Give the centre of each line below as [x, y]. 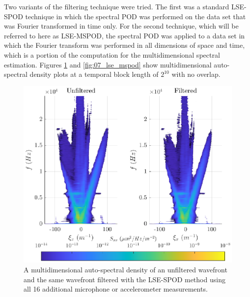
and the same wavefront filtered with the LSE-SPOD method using [125, 279]
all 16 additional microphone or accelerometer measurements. [116, 289]
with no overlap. [196, 74]
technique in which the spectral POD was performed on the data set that [136, 16]
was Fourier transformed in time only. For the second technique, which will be [121, 26]
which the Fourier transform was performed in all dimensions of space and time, [125, 45]
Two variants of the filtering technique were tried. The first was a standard [117, 6]
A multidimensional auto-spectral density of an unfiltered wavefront [125, 269]
